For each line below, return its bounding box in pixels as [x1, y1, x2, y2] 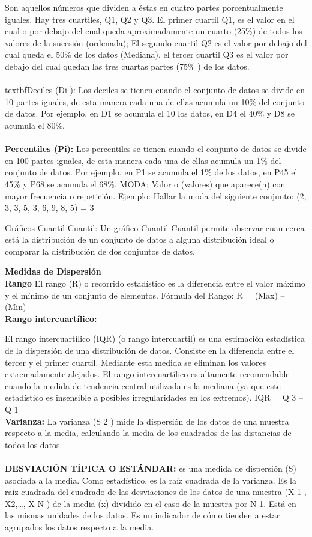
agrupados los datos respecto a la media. [5, 520, 154, 533]
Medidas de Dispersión [5, 265, 101, 278]
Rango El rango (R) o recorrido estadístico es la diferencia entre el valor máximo [5, 277, 305, 290]
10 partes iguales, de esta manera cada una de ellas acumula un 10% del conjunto [5, 95, 305, 108]
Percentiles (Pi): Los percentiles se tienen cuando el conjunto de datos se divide [5, 142, 307, 155]
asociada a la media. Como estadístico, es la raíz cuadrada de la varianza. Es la [5, 473, 296, 486]
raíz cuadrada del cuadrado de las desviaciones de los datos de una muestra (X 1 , [5, 485, 307, 498]
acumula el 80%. [5, 118, 65, 131]
